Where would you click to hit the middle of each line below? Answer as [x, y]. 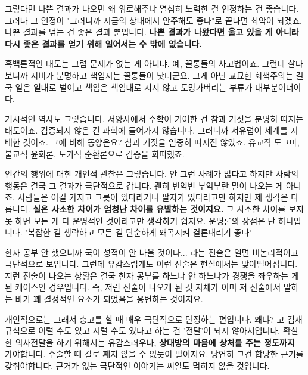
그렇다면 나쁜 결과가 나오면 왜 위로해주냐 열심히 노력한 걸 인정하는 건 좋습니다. [152, 8]
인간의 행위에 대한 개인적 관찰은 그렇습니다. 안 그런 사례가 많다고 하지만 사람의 [152, 174]
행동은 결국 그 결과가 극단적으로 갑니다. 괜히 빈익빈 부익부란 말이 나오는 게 [144, 185]
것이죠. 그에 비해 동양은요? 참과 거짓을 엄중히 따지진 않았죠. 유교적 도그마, [161, 142]
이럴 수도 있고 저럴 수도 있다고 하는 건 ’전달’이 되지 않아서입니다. [159, 331]
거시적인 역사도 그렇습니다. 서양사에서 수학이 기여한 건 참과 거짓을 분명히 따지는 [154, 118]
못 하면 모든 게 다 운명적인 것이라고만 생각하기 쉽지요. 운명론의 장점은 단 [140, 220]
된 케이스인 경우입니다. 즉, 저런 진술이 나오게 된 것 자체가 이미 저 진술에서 [143, 287]
